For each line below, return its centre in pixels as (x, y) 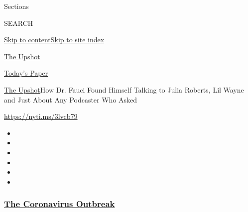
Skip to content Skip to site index (54, 40)
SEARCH (19, 23)
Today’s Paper (26, 73)
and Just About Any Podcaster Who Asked (71, 99)
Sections (16, 6)
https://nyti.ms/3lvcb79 (41, 116)
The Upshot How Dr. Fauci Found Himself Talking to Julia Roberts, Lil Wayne (124, 89)
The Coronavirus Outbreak (60, 204)
